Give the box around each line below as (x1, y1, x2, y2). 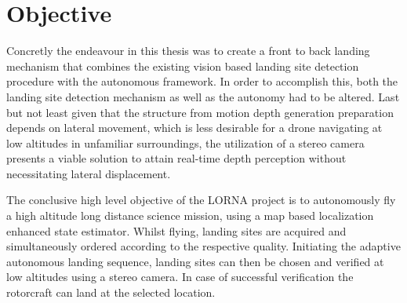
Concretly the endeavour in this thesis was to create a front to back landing (6, 42, 370, 59)
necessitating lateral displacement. (6, 165, 171, 181)
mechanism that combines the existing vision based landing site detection (6, 57, 359, 74)
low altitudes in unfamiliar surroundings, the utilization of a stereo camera (6, 134, 365, 151)
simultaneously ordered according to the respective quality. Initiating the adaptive (6, 238, 401, 254)
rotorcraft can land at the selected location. (6, 284, 216, 301)
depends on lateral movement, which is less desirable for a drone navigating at (6, 119, 383, 136)
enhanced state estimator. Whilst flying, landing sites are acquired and (6, 222, 347, 239)
